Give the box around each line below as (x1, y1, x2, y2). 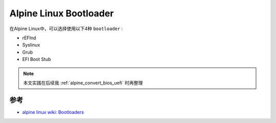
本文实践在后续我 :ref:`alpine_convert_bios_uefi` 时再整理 (23, 80, 143, 86)
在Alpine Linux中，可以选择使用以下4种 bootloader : (9, 26, 123, 32)
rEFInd (22, 35, 36, 41)
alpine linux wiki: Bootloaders (22, 109, 84, 115)
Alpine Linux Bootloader (9, 8, 114, 19)
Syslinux (22, 42, 40, 48)
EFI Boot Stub (22, 56, 51, 62)
